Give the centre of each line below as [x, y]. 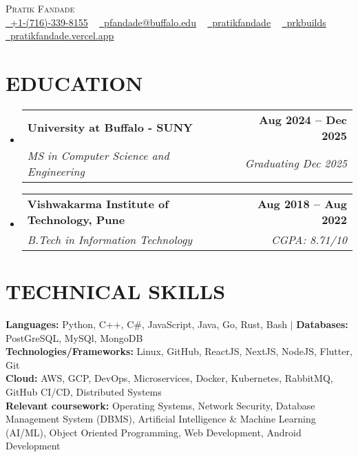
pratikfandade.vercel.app [62, 35]
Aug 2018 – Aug [302, 203]
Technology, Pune [76, 219]
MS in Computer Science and [98, 155]
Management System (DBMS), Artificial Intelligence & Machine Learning [161, 419]
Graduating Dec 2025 [296, 163]
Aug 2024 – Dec [303, 119]
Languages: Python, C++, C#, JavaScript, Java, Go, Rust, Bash [146, 324]
